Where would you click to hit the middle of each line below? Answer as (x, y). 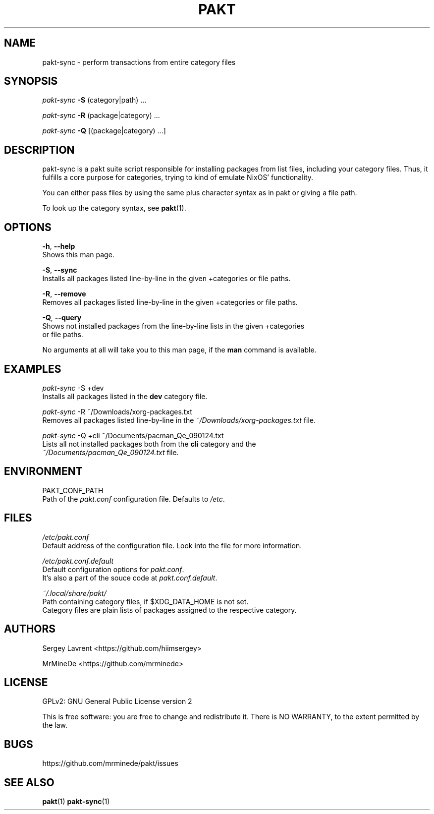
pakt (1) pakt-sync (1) (76, 802)
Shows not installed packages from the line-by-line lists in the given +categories (173, 326)
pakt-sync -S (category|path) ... (94, 100)
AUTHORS (30, 629)
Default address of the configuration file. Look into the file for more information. (172, 545)
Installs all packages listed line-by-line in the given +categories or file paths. (166, 279)
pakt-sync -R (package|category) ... (101, 116)
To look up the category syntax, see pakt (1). (114, 208)
